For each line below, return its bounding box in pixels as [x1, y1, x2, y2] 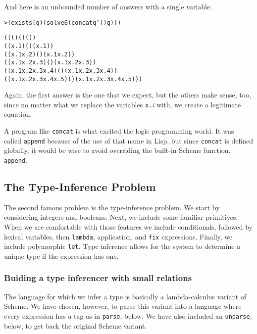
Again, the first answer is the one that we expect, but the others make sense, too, [4, 90, 252, 100]
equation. [4, 109, 32, 119]
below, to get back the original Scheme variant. [4, 320, 147, 331]
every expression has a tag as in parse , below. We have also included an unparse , [4, 310, 252, 321]
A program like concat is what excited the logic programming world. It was [4, 126, 234, 136]
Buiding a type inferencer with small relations [4, 272, 192, 284]
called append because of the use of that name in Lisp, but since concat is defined [4, 135, 253, 145]
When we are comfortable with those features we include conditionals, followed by [4, 221, 253, 232]
